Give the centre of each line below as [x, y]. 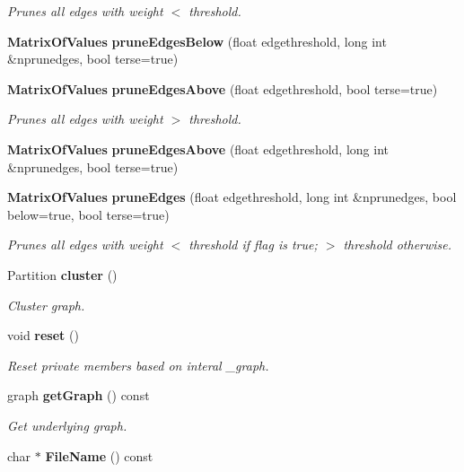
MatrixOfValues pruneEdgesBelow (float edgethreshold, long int [197, 41]
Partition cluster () [62, 274]
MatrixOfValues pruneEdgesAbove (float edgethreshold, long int [198, 149]
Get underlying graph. [67, 425]
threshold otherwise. [398, 245]
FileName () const [99, 455]
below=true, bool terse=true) [88, 214]
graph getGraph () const [79, 395]
